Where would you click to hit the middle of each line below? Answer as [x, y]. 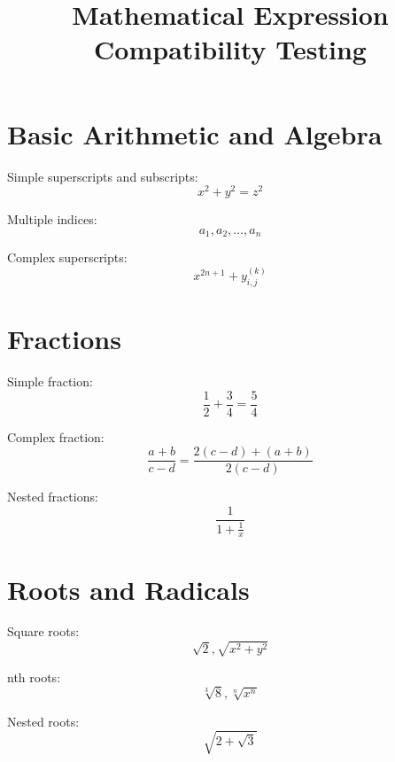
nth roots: [34, 676]
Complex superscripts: [67, 257]
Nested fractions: [53, 497]
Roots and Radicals [128, 589]
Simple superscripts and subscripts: [103, 176]
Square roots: [43, 631]
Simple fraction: [50, 381]
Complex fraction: [56, 436]
